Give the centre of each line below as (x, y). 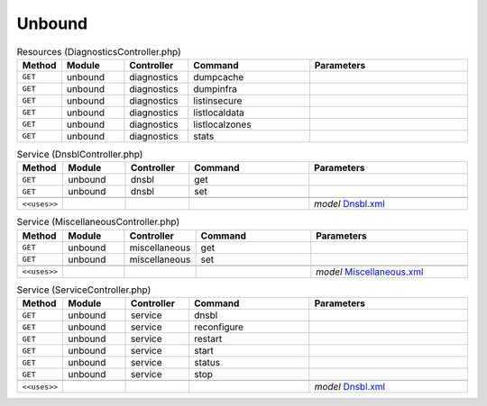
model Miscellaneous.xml (370, 272)
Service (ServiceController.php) (84, 290)
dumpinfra (216, 88)
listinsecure (218, 101)
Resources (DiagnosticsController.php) (99, 51)
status (207, 363)
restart (208, 339)
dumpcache (219, 77)
